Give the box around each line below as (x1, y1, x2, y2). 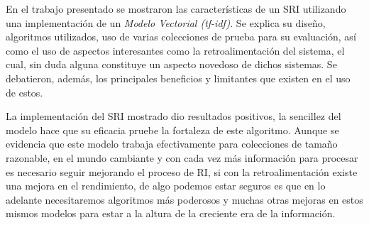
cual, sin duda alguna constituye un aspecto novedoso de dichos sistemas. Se (6, 57, 337, 72)
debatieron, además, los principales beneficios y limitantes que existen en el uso (6, 70, 351, 85)
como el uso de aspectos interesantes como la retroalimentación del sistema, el (6, 43, 345, 57)
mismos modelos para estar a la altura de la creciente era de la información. (6, 206, 336, 221)
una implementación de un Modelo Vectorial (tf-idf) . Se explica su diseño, (6, 15, 326, 30)
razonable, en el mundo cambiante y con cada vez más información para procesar (6, 150, 358, 165)
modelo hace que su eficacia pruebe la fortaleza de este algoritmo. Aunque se (6, 122, 339, 137)
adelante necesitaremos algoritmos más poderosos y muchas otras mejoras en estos (6, 192, 363, 207)
